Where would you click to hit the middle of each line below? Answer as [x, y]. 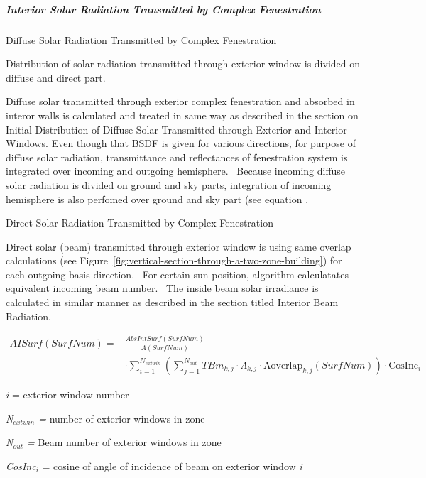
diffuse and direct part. [56, 77]
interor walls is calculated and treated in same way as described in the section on [182, 115]
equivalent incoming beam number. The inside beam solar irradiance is [162, 288]
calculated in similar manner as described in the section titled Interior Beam [172, 302]
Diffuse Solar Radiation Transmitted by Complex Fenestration [141, 39]
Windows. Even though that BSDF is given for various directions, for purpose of [181, 143]
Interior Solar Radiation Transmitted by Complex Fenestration [163, 9]
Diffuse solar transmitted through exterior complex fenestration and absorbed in [180, 101]
